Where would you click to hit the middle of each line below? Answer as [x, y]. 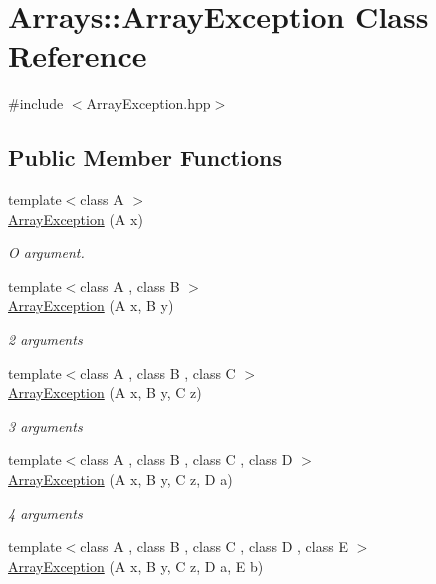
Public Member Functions [145, 157]
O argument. [46, 252]
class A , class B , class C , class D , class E [214, 546]
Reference [77, 55]
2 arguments [45, 339]
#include [36, 103]
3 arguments [45, 425]
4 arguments [45, 512]
